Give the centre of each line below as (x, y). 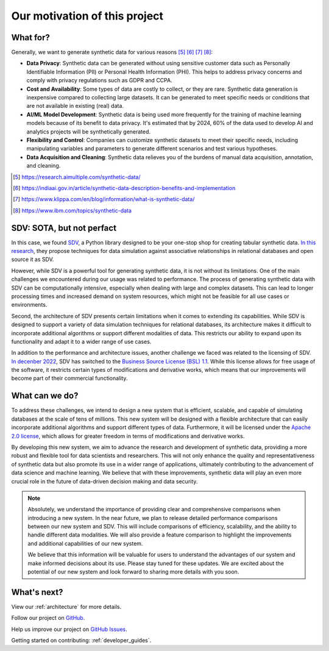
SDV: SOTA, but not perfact (64, 228)
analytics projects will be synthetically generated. (89, 132)
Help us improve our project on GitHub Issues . (69, 629)
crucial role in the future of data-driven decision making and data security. (104, 481)
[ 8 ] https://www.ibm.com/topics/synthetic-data (73, 210)
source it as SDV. (33, 260)
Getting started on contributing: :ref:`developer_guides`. (81, 641)
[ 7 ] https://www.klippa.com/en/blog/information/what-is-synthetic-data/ (104, 199)
